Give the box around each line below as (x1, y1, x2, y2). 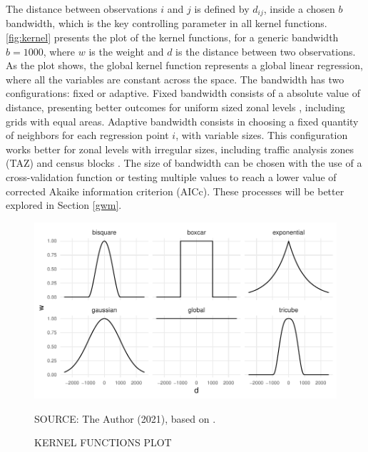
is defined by (194, 1, 250, 16)
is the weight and (88, 43, 164, 58)
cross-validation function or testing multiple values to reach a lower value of (6, 169, 337, 184)
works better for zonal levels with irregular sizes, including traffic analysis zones (6, 141, 354, 156)
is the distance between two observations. (175, 43, 356, 58)
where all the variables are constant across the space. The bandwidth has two (6, 71, 344, 86)
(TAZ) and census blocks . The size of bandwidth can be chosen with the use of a (6, 155, 362, 170)
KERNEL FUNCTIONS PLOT (34, 435, 172, 450)
